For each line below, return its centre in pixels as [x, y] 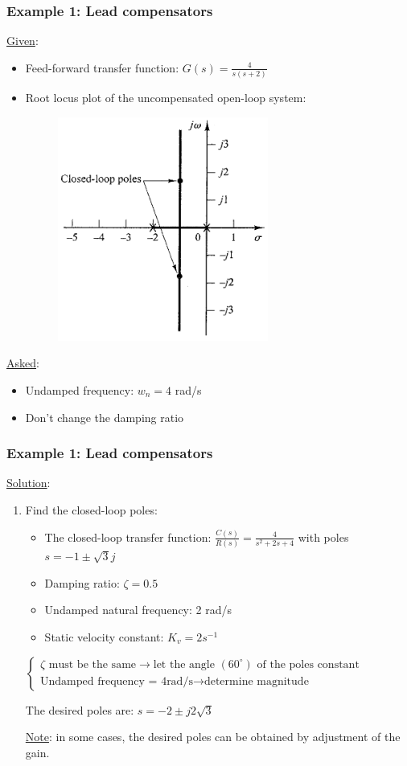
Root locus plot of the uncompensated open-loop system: [166, 98]
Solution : [29, 483]
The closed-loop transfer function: [128, 537]
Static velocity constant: [104, 636]
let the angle [184, 664]
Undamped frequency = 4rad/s [117, 682]
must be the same [92, 664]
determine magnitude [256, 682]
